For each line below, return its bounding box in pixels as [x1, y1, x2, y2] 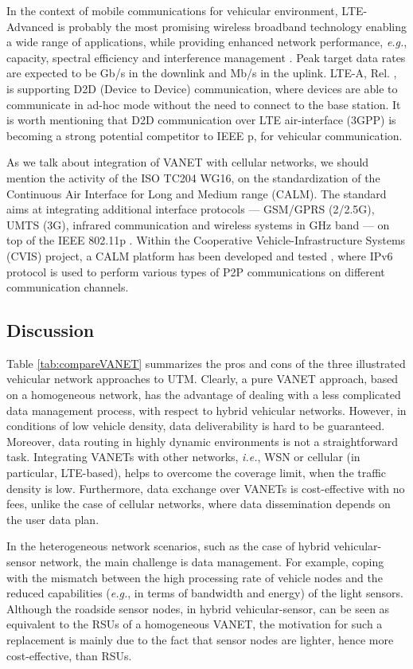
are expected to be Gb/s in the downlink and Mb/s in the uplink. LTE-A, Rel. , [6, 65, 397, 81]
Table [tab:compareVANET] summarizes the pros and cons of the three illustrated [6, 354, 406, 371]
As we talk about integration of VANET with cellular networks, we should [6, 154, 369, 170]
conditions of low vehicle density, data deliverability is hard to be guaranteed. [6, 417, 385, 434]
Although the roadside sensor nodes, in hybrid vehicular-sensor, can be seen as [6, 600, 390, 616]
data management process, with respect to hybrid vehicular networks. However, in [6, 401, 407, 418]
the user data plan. [6, 511, 99, 527]
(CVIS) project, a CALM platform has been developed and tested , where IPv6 [6, 247, 393, 264]
